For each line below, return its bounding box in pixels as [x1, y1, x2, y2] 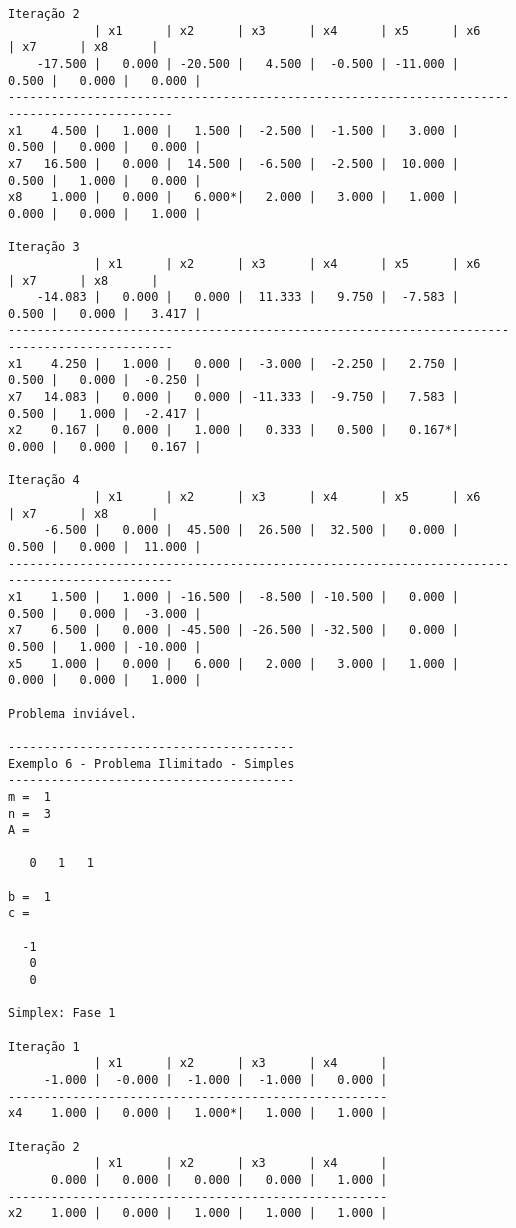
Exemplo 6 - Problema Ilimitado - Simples [8, 756, 295, 771]
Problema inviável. [8, 706, 137, 721]
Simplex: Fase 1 [8, 1006, 116, 1021]
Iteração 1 [8, 1039, 80, 1054]
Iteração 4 [8, 473, 80, 488]
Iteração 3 [8, 240, 80, 255]
